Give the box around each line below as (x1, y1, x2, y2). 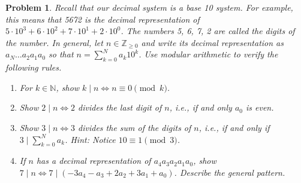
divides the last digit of (78, 101, 162, 114)
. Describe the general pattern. (174, 166, 285, 178)
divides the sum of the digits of (78, 121, 191, 133)
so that (49, 48, 74, 60)
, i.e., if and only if (198, 121, 270, 133)
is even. (245, 101, 274, 114)
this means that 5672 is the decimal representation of (5, 13, 200, 25)
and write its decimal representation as (141, 36, 284, 48)
